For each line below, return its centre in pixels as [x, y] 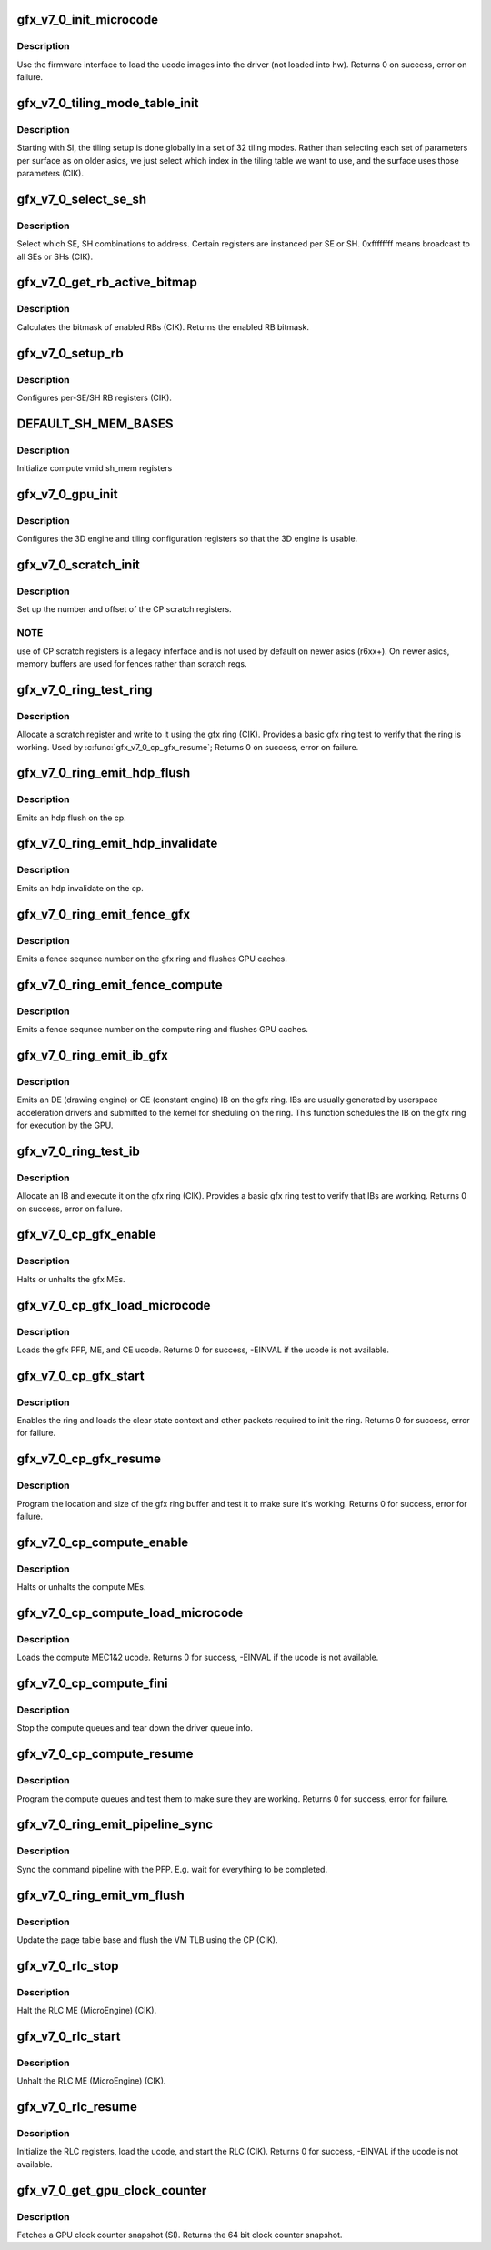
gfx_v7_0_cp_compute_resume [105, 1754]
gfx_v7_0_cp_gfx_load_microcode [114, 1305]
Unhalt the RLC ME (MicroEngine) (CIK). [91, 2081]
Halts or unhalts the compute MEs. [81, 1587]
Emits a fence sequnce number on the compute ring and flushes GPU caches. [162, 1030]
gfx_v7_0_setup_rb [70, 353]
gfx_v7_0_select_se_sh [82, 199]
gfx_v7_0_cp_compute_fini [92, 1684]
